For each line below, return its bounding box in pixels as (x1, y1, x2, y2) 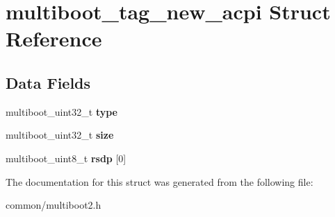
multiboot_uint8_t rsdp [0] (6, 150, 126, 165)
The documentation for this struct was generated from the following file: (6, 174, 313, 189)
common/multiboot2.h (6, 198, 101, 212)
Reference (6, 24, 102, 53)
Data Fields (6, 71, 91, 93)
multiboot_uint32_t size (6, 128, 114, 142)
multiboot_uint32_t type (6, 104, 118, 119)
